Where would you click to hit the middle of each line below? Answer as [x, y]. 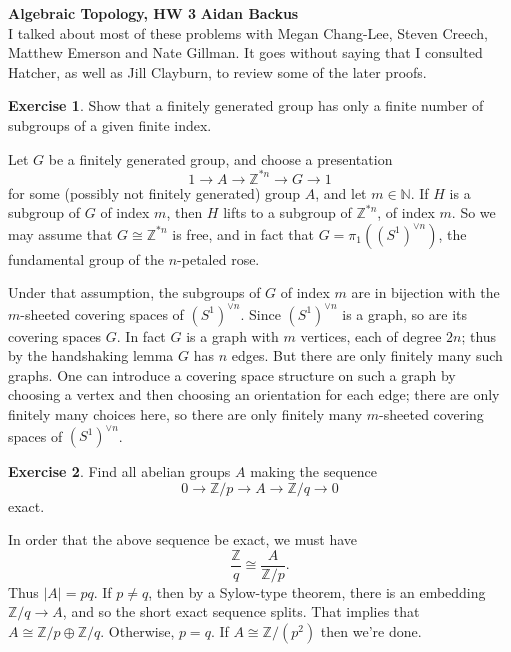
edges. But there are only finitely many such [367, 355]
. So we [473, 212]
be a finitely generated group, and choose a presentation [220, 158]
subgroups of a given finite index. [110, 124]
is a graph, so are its [404, 313]
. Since [260, 313]
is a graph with [232, 335]
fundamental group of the [86, 258]
